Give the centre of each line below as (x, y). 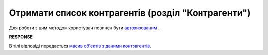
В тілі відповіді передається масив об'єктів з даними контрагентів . (80, 46)
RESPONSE (21, 37)
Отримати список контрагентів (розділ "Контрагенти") (130, 13)
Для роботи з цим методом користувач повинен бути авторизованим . (84, 28)
